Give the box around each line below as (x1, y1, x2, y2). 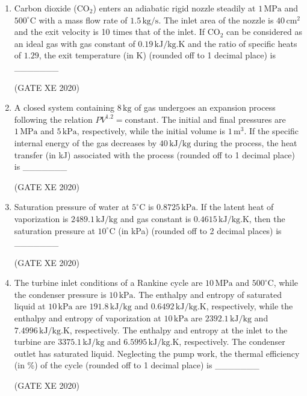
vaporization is (14, 212, 69, 224)
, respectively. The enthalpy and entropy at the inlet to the (69, 323, 288, 336)
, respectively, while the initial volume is (76, 125, 226, 137)
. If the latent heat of (196, 200, 274, 213)
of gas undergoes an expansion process (134, 101, 276, 114)
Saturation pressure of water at (14, 200, 129, 213)
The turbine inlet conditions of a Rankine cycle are (14, 276, 203, 289)
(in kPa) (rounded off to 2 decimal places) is (118, 224, 282, 237)
